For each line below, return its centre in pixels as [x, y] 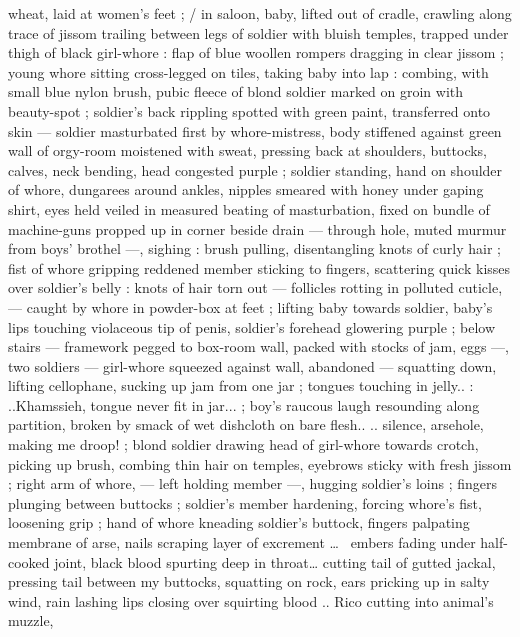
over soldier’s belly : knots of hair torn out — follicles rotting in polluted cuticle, [255, 287]
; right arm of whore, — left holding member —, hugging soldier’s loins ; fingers [253, 483]
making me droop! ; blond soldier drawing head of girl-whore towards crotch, [243, 444]
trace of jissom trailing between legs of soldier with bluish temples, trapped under [258, 32]
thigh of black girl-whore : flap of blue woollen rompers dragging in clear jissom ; [256, 52]
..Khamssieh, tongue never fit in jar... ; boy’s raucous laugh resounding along [244, 404]
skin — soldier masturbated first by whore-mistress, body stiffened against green [255, 130]
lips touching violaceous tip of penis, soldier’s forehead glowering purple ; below [252, 326]
